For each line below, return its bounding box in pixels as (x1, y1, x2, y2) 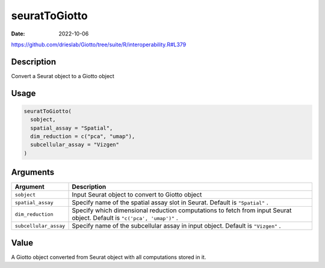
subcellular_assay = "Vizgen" (30, 141, 120, 148)
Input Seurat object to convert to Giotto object (72, 190, 202, 199)
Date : (11, 30, 25, 37)
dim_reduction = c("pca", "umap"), (30, 133, 135, 140)
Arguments (11, 167, 55, 177)
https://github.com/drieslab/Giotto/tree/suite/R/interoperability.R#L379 (11, 41, 187, 48)
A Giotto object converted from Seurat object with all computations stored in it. (11, 253, 206, 261)
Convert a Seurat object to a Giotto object (11, 72, 114, 79)
